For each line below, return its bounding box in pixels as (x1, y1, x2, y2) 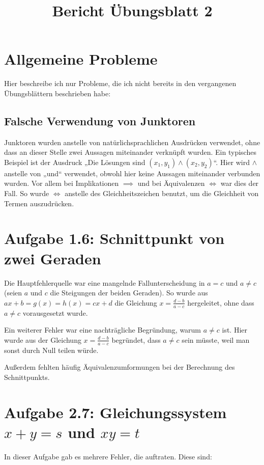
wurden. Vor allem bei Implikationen (4, 178, 119, 188)
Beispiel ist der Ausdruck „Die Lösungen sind (4, 156, 145, 167)
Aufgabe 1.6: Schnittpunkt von (4, 228, 225, 249)
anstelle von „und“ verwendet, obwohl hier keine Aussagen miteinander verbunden (4, 168, 260, 178)
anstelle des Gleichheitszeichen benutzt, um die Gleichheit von (65, 188, 259, 199)
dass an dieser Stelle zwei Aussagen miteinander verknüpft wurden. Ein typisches (4, 147, 256, 157)
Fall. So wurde (4, 188, 49, 199)
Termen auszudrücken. (4, 198, 74, 208)
